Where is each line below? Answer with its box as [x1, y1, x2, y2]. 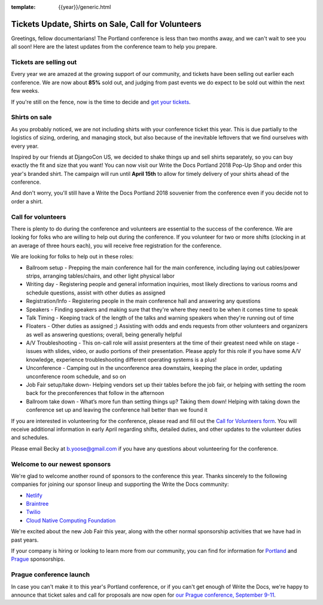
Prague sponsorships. [11, 555, 65, 563]
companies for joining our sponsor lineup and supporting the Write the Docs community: [11, 481, 230, 488]
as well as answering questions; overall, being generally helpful [26, 331, 182, 338]
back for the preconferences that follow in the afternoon [26, 390, 164, 397]
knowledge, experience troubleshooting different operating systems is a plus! [26, 356, 217, 363]
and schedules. [11, 434, 49, 441]
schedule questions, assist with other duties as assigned [26, 289, 166, 296]
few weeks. [11, 87, 39, 95]
